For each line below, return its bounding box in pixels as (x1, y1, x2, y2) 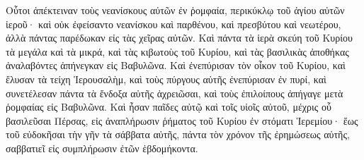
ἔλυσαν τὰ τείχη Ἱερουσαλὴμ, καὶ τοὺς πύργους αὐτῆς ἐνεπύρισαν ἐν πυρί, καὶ (6, 71, 326, 86)
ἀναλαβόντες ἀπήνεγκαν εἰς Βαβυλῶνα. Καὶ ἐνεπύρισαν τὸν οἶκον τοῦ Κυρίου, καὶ (6, 58, 346, 73)
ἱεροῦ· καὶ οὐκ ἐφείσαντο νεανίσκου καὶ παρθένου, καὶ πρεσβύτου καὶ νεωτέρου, (6, 16, 341, 31)
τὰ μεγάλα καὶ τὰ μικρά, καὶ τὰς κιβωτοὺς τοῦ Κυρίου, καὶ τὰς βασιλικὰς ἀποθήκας (6, 44, 349, 59)
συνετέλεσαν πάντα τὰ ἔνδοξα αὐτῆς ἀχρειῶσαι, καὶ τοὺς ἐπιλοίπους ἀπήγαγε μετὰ (6, 85, 343, 100)
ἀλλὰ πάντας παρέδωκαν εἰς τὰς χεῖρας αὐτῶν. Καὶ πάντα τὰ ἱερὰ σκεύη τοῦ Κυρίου (6, 30, 353, 45)
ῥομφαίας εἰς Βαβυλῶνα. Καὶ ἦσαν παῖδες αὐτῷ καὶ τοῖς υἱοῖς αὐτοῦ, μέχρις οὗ (6, 99, 331, 114)
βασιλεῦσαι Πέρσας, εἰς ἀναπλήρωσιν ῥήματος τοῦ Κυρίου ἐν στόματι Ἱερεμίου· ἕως (6, 113, 358, 128)
